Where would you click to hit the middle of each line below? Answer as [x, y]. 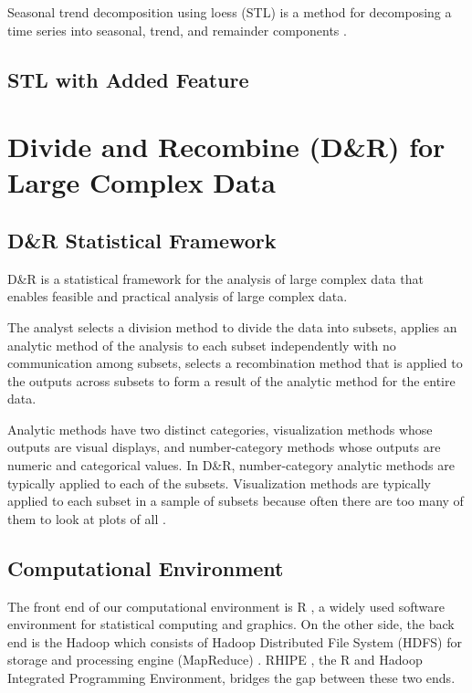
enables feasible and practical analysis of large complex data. [178, 296]
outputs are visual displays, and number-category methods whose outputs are [224, 447]
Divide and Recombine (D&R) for [226, 147]
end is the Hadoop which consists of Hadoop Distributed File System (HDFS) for [235, 641]
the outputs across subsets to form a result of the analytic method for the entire [231, 380]
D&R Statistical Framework [142, 240]
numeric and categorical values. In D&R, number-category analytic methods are [231, 465]
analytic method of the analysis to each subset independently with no [202, 345]
